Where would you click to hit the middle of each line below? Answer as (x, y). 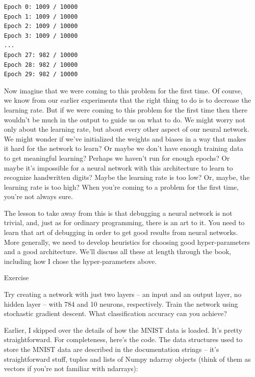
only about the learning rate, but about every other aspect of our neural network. (127, 129)
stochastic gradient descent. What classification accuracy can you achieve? (115, 313)
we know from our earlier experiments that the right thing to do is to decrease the (127, 100)
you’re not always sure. (38, 196)
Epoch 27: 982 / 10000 (41, 55)
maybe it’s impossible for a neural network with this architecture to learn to (118, 167)
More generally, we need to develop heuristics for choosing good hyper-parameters (127, 242)
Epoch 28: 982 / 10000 (41, 65)
